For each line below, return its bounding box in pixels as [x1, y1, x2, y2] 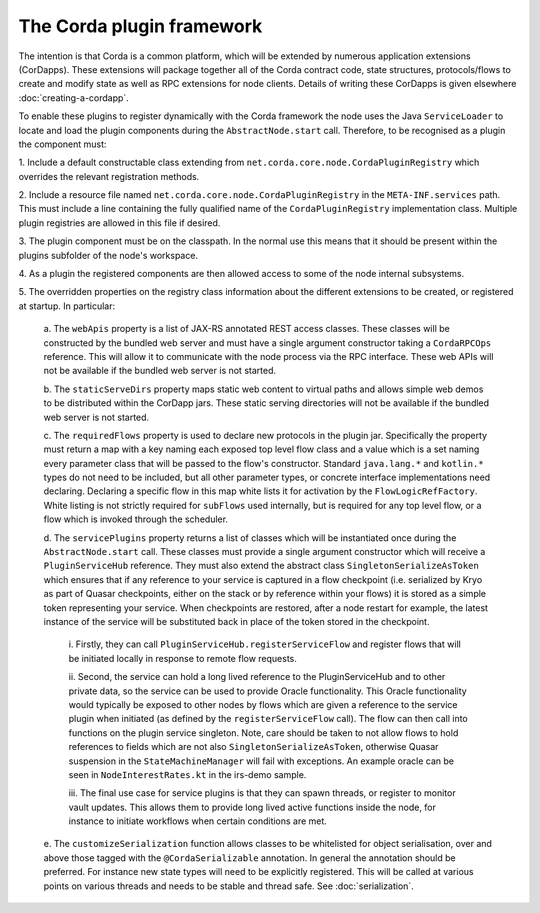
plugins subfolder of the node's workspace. [18, 249, 199, 261]
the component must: [18, 138, 107, 150]
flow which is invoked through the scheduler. [43, 513, 229, 525]
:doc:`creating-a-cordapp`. [18, 91, 129, 104]
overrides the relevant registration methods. [18, 170, 200, 182]
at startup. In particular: [18, 300, 115, 312]
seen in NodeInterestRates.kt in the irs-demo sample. [68, 768, 307, 780]
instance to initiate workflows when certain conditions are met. [68, 815, 327, 827]
